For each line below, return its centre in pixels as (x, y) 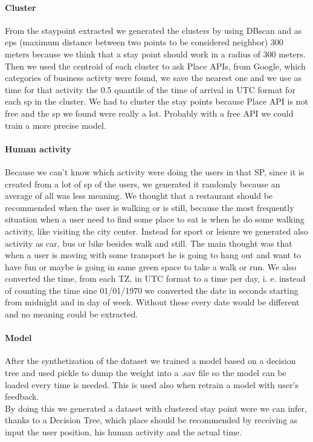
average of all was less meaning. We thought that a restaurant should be (139, 196)
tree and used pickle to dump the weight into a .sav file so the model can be (146, 373)
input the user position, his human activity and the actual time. (123, 432)
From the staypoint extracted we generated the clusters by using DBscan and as (153, 30)
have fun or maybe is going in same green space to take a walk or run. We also (151, 266)
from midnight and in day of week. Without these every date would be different (152, 302)
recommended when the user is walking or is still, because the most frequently (150, 207)
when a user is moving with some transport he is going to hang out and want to (153, 255)
